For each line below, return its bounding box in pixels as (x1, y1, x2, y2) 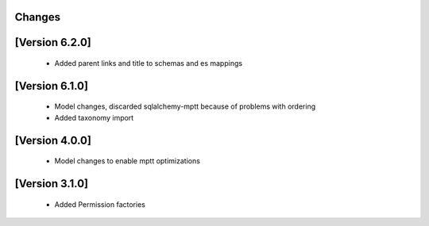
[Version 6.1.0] (14, 79, 89, 93)
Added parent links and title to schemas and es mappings (54, 59, 242, 68)
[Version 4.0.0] (14, 133, 91, 147)
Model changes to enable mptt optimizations (54, 156, 200, 166)
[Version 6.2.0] (14, 36, 91, 49)
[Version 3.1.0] (14, 177, 89, 190)
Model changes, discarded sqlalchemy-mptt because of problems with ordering (54, 102, 316, 111)
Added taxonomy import (54, 113, 134, 122)
